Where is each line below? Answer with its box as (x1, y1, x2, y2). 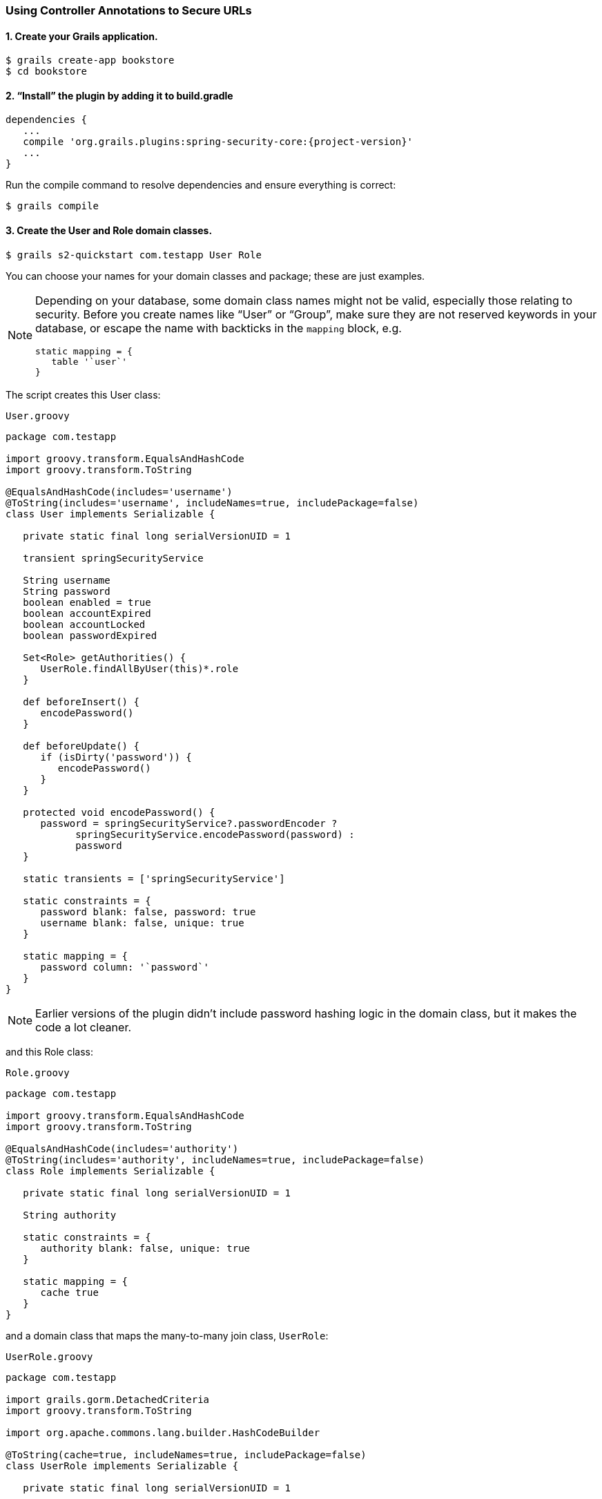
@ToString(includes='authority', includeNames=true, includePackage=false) (6, 1154, 425, 1165)
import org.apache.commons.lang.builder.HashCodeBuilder (6, 1426, 320, 1438)
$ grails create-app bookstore (6, 55, 175, 66)
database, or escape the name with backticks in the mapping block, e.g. (35, 321, 402, 335)
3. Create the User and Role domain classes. (6, 225, 213, 237)
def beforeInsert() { (23, 696, 139, 707)
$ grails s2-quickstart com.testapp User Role (6, 249, 262, 260)
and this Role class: (6, 1045, 93, 1058)
